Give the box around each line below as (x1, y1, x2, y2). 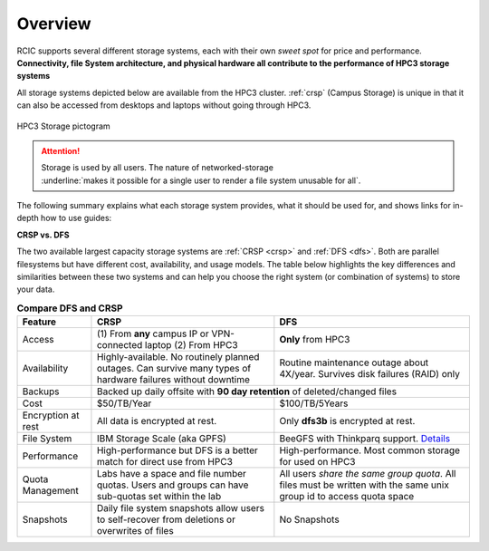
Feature (22, 315, 57, 328)
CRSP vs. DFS (16, 229, 70, 240)
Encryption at (22, 409, 80, 421)
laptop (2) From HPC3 (145, 339, 239, 352)
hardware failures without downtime (96, 373, 251, 386)
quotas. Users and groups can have (96, 478, 249, 491)
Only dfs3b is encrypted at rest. (279, 415, 416, 428)
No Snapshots (279, 513, 340, 526)
